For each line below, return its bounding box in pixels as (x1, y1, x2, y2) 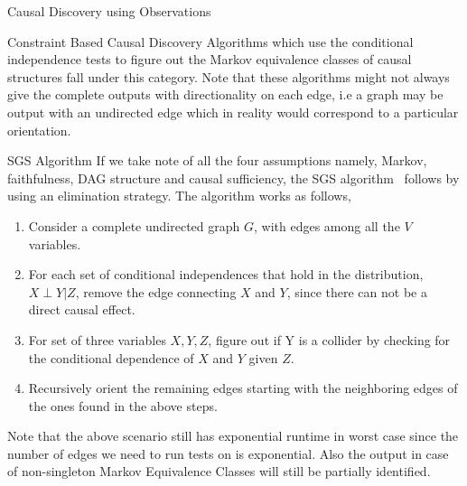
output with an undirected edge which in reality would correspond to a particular (7, 102, 459, 121)
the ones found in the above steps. (28, 396, 218, 415)
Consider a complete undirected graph (28, 216, 240, 235)
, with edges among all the (254, 216, 400, 235)
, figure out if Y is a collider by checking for (208, 330, 451, 349)
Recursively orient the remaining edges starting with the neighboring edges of (28, 379, 458, 397)
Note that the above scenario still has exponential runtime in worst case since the (7, 426, 459, 445)
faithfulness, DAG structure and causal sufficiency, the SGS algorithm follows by (7, 168, 460, 187)
